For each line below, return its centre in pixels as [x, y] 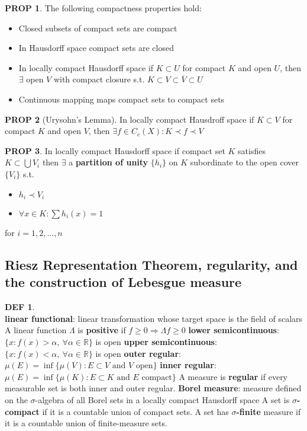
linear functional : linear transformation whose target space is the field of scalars [154, 318]
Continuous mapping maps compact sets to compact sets [122, 99]
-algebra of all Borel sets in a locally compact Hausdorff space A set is [162, 399]
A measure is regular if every [233, 376]
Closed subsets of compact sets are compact [98, 28]
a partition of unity [109, 162]
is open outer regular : [138, 353]
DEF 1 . [20, 307]
